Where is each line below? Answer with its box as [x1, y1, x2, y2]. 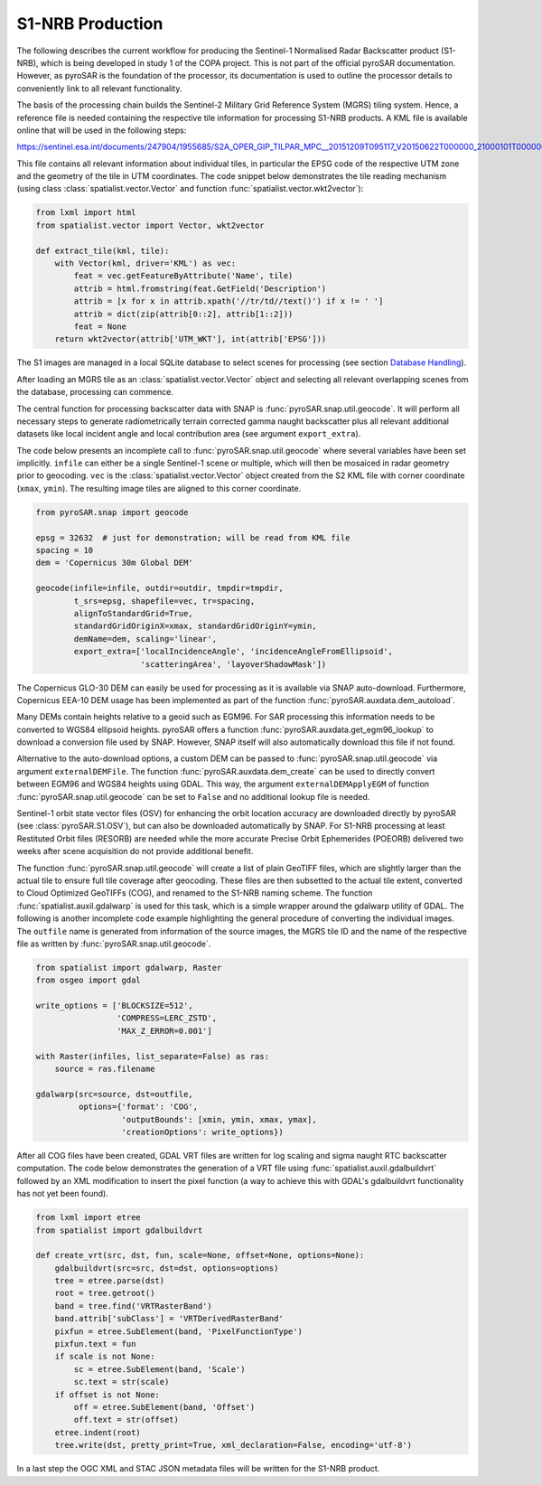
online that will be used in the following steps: [16, 125, 187, 136]
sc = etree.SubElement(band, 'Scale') [73, 1364, 246, 1374]
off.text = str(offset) [73, 1415, 180, 1425]
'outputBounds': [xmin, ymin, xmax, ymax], [121, 1114, 317, 1124]
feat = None [73, 321, 126, 332]
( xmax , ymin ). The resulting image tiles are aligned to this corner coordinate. [16, 483, 302, 493]
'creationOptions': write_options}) [121, 1126, 284, 1137]
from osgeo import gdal [35, 975, 142, 985]
